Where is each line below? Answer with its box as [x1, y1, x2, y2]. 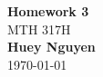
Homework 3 [7, 2, 89, 20]
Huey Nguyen [7, 37, 96, 56]
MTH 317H [7, 19, 71, 38]
